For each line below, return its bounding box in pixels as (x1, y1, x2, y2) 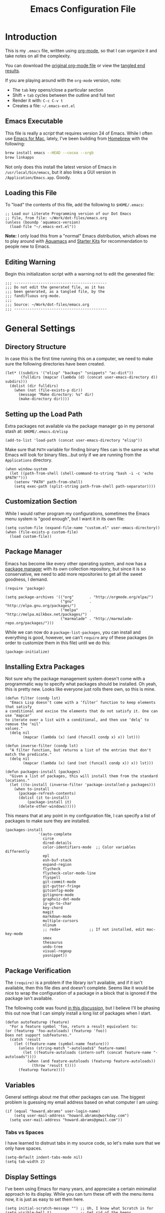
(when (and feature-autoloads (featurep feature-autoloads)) (27, 1059, 156, 1064)
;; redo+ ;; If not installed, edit (42, 927, 145, 932)
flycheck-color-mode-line (42, 871, 96, 876)
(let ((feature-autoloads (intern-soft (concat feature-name (23, 1050, 152, 1055)
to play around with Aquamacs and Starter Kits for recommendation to (5, 238, 148, 244)
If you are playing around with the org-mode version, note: (5, 77, 122, 83)
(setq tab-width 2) (5, 1159, 45, 1165)
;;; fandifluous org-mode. (5, 293, 61, 299)
